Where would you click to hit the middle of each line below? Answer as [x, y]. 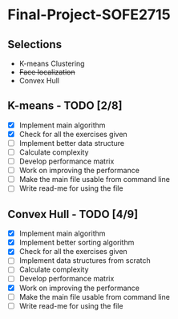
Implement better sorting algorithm [77, 243]
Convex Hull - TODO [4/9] [73, 214]
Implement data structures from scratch [85, 260]
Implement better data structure [72, 143]
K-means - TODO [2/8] [65, 106]
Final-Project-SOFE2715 [89, 15]
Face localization [47, 72]
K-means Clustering [52, 63]
